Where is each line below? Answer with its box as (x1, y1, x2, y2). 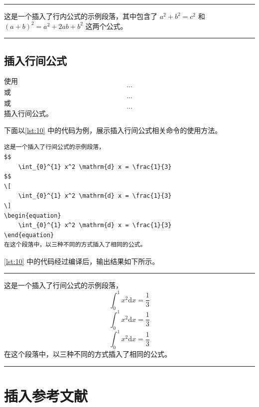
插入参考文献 (4, 385, 88, 406)
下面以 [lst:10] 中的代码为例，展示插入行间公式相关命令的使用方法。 (4, 125, 222, 135)
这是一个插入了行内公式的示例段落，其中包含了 (4, 11, 157, 21)
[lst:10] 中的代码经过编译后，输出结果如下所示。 (4, 256, 159, 266)
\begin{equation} (4, 212, 61, 219)
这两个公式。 (85, 20, 128, 31)
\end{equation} (4, 231, 54, 239)
